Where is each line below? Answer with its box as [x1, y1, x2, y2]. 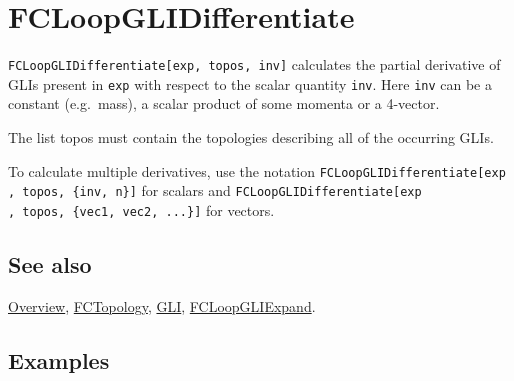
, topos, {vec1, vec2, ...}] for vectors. [8, 199, 275, 220]
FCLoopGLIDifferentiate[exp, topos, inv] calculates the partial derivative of [8, 54, 501, 75]
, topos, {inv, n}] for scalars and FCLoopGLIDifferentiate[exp [8, 180, 422, 201]
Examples [8, 344, 110, 375]
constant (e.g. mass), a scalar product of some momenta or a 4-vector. [8, 93, 440, 114]
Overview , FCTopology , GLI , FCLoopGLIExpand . [8, 295, 316, 316]
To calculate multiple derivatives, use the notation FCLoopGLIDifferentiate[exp [8, 160, 506, 181]
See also [8, 248, 92, 279]
